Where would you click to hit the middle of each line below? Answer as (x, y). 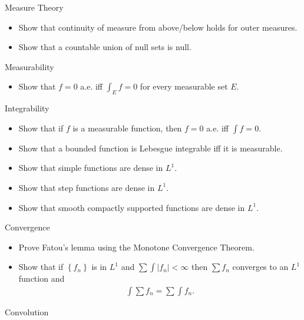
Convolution (27, 311)
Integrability (27, 108)
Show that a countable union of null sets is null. (105, 47)
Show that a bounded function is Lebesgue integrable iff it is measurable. (151, 148)
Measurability (29, 66)
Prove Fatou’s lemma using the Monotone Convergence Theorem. (136, 247)
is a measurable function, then (127, 128)
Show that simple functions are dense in (91, 168)
